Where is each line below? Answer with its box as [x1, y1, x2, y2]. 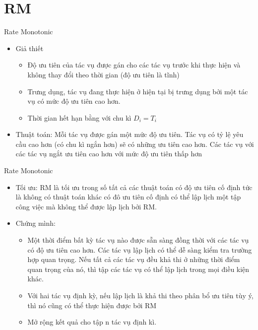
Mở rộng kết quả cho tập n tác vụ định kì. [27, 317, 157, 327]
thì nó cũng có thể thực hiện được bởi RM [27, 300, 157, 310]
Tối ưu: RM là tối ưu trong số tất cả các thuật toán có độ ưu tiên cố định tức [15, 182, 253, 192]
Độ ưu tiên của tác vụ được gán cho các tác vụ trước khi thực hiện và [27, 60, 241, 70]
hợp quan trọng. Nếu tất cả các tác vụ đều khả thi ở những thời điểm [27, 254, 240, 264]
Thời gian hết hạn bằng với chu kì [27, 112, 131, 123]
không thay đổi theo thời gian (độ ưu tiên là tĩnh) [27, 69, 180, 79]
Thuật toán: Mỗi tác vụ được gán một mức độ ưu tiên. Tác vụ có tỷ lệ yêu [15, 129, 244, 139]
